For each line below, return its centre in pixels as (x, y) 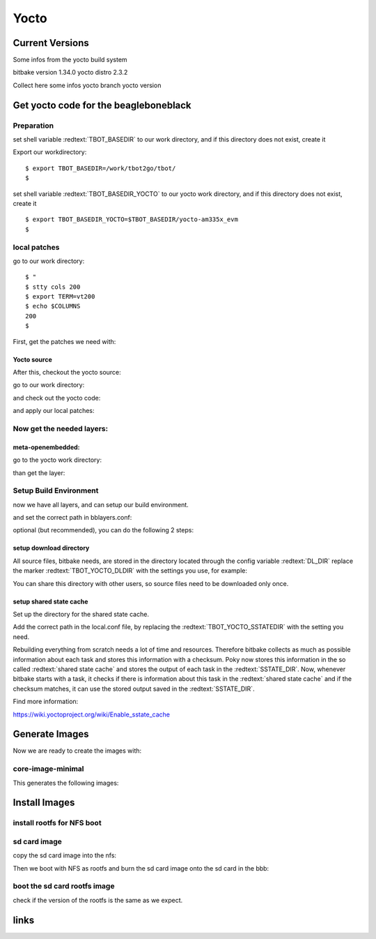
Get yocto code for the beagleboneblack (102, 105)
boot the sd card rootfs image (64, 886)
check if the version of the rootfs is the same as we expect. (98, 900)
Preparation (33, 126)
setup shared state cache (50, 601)
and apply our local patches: (54, 411)
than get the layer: (39, 473)
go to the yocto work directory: (57, 460)
